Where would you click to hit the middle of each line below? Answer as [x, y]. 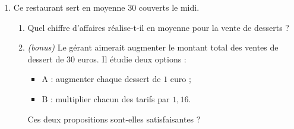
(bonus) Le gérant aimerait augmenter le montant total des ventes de [153, 47]
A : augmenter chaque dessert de [101, 79]
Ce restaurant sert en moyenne [69, 7]
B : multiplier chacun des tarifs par [106, 98]
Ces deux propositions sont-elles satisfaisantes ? [114, 119]
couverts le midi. [169, 7]
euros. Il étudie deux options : [132, 59]
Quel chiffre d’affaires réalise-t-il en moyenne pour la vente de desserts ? [158, 27]
